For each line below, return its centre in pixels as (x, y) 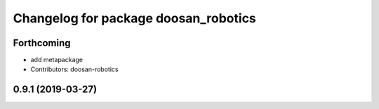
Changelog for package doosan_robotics (134, 18)
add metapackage (57, 60)
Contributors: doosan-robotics (74, 69)
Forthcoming (42, 43)
